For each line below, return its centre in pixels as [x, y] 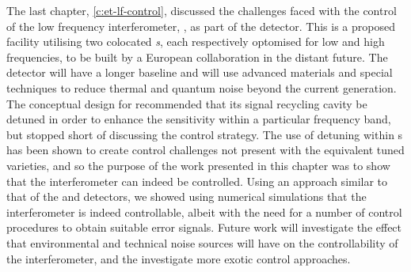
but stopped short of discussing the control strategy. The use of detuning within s [205, 134]
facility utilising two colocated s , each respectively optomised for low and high [196, 42]
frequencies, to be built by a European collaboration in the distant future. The [197, 57]
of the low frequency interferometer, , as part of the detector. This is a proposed [201, 26]
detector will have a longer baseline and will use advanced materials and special [200, 72]
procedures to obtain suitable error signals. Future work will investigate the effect [204, 227]
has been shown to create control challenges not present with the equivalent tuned [205, 150]
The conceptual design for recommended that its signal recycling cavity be [187, 103]
